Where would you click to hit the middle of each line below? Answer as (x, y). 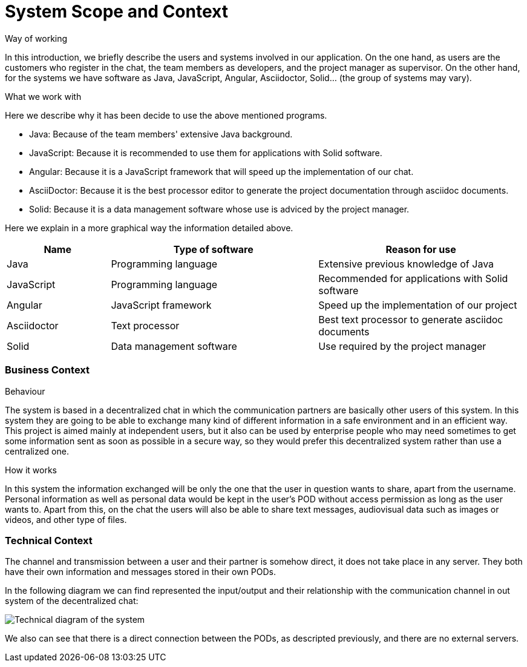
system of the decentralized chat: (72, 601)
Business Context (47, 370)
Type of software (213, 249)
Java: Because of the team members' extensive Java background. (161, 134)
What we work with (43, 96)
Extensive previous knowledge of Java (406, 264)
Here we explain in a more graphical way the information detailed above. (149, 228)
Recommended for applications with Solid (413, 278)
